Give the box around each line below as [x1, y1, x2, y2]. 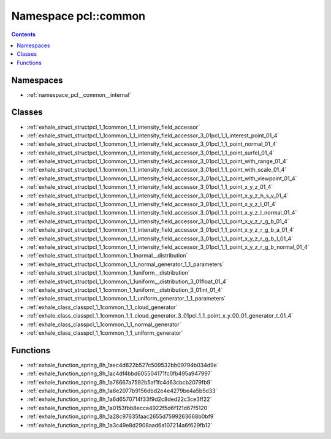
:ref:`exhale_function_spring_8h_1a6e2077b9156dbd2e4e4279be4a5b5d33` [26, 387, 218, 394]
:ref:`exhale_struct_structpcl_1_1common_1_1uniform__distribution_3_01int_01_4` [26, 286, 223, 294]
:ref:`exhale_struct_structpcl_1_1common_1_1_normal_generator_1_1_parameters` [26, 261, 224, 268]
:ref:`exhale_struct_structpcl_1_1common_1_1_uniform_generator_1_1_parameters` [26, 295, 226, 302]
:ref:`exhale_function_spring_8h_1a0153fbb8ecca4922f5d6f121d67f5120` [26, 404, 210, 411]
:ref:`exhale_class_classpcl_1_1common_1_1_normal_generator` [26, 321, 181, 328]
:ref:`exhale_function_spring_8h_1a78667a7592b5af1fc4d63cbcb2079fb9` [26, 378, 213, 386]
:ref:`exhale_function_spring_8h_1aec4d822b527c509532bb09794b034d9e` [26, 361, 219, 368]
